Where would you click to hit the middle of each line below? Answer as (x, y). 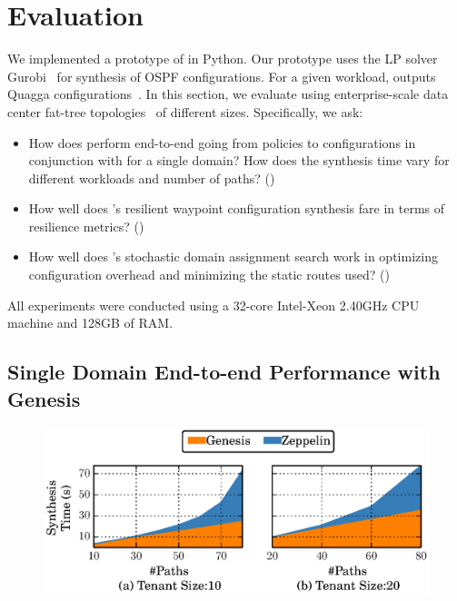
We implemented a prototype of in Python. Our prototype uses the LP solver (223, 59)
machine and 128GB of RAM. (90, 323)
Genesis (44, 398)
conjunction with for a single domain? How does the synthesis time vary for (239, 160)
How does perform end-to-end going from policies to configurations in (222, 142)
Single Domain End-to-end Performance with (224, 372)
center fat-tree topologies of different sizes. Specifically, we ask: (185, 111)
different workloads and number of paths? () (152, 177)
